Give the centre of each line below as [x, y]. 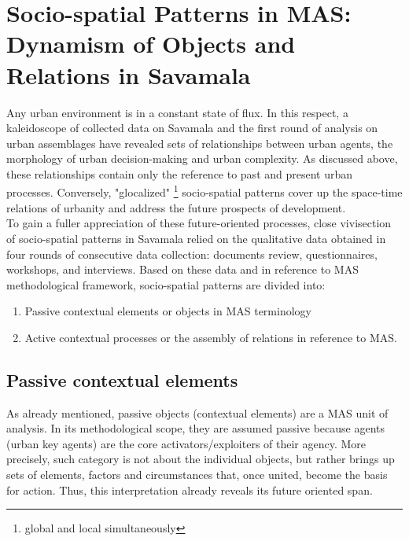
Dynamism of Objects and [151, 44]
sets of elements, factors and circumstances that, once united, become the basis [197, 475]
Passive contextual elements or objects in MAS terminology [168, 311]
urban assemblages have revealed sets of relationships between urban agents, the [200, 143]
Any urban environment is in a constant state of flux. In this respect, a [177, 112]
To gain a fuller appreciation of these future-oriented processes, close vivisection [199, 223]
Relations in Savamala [129, 74]
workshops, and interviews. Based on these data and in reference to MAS [182, 269]
